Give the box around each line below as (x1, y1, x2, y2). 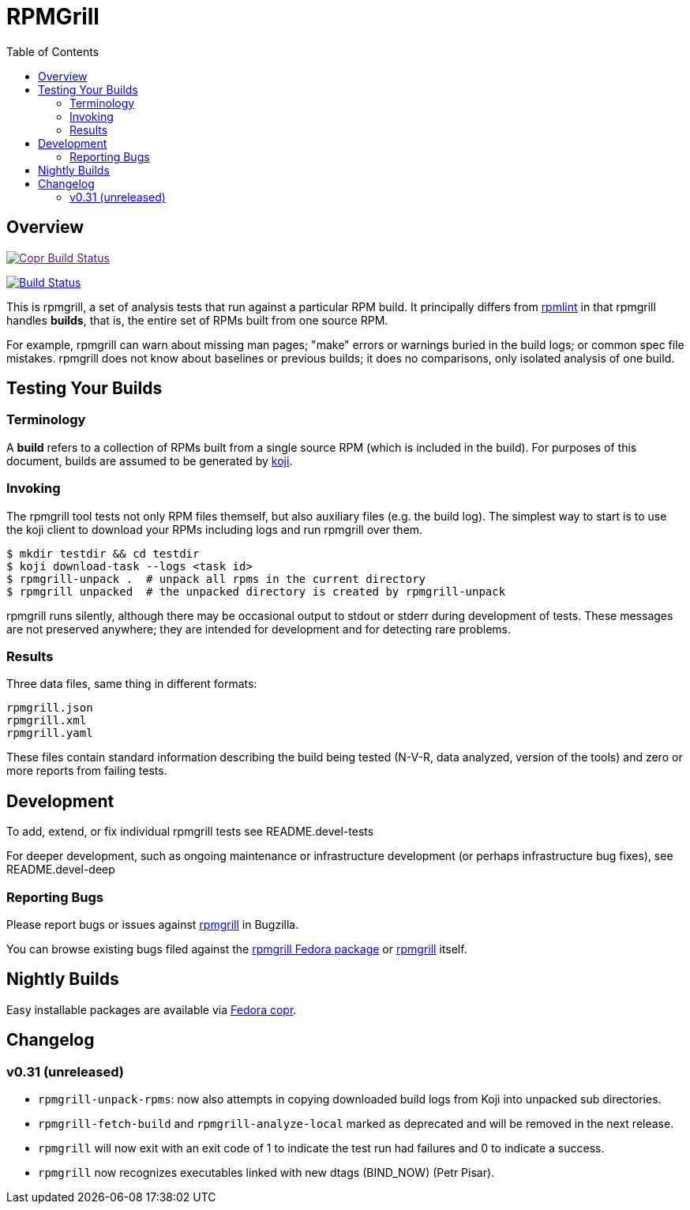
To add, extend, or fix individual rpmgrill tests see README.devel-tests (6, 825, 374, 839)
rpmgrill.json (6, 701, 93, 715)
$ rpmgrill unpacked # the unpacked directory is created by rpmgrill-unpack (6, 584, 506, 598)
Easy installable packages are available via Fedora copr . (6, 1002, 297, 1016)
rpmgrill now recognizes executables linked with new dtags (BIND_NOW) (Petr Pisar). (38, 1165, 495, 1179)
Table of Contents (6, 44, 99, 58)
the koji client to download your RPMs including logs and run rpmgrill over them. (6, 522, 423, 536)
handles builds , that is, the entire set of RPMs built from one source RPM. (6, 313, 388, 327)
